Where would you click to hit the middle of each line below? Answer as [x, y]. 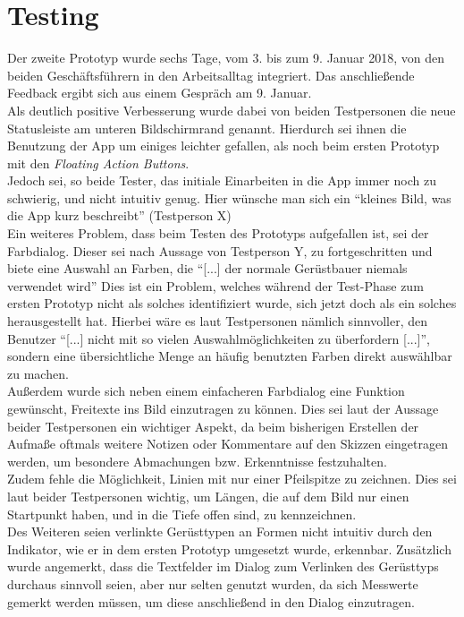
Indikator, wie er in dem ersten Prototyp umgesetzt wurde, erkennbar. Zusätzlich [229, 548]
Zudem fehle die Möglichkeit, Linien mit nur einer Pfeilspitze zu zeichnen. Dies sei [232, 479]
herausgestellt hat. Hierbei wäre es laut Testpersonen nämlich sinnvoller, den [218, 321]
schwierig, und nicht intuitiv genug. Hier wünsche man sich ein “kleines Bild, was [229, 197]
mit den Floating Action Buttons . [98, 163]
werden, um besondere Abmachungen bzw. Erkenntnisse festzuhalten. [197, 461]
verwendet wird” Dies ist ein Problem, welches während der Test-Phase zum [215, 285]
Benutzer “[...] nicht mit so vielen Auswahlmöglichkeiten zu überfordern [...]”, [219, 338]
